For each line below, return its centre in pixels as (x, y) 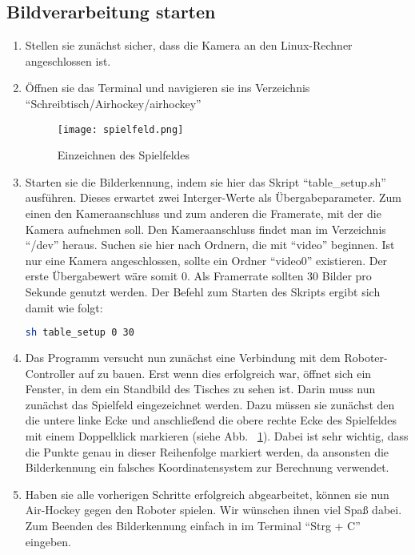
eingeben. (48, 541)
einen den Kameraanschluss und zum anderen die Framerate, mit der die (203, 213)
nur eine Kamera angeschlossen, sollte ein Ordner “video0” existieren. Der (206, 260)
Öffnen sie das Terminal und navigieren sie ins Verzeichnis (168, 88)
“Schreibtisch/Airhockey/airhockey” (113, 103)
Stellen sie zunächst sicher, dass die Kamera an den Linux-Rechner (189, 45)
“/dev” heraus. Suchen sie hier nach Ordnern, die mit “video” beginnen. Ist (210, 245)
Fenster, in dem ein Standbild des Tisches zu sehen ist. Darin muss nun (200, 389)
